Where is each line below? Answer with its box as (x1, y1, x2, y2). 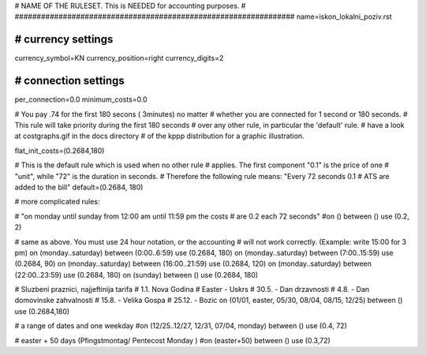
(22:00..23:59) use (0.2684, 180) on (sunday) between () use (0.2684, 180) (14, 270, 259, 279)
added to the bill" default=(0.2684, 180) (14, 182, 144, 192)
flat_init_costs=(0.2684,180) (14, 146, 105, 155)
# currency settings (14, 32, 114, 47)
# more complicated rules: (14, 197, 100, 207)
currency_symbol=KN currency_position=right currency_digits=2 (14, 54, 224, 63)
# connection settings (14, 74, 125, 88)
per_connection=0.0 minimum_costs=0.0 (14, 95, 148, 104)
